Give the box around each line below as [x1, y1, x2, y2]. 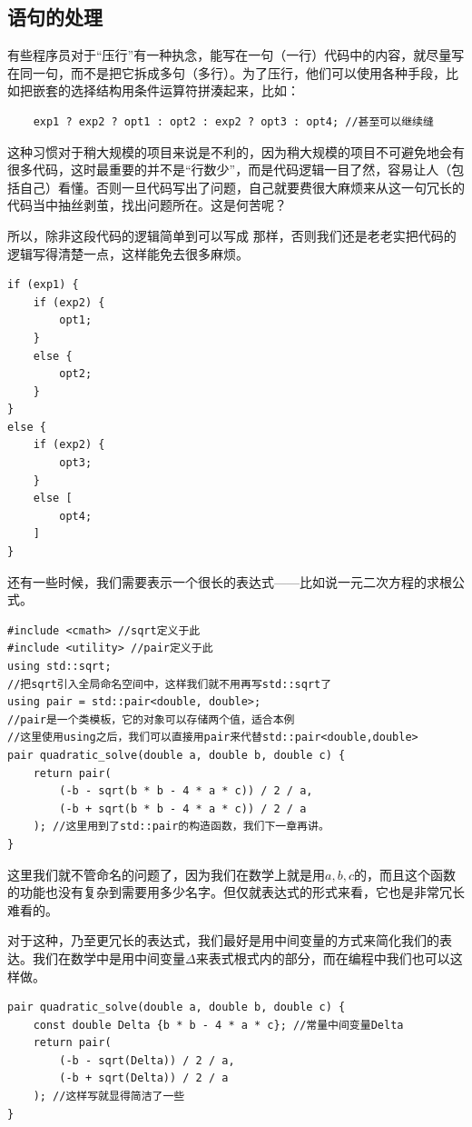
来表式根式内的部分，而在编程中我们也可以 [195, 948, 450, 967]
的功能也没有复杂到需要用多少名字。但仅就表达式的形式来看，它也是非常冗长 [7, 883, 465, 902]
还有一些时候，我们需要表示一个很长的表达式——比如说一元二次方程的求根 [7, 572, 452, 591]
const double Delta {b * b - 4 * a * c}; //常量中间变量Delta [33, 1018, 404, 1032]
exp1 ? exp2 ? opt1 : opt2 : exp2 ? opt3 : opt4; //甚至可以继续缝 [33, 115, 434, 128]
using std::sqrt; [7, 660, 112, 673]
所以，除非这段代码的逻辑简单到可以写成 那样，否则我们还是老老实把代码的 [7, 225, 457, 244]
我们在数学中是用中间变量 [32, 948, 185, 967]
